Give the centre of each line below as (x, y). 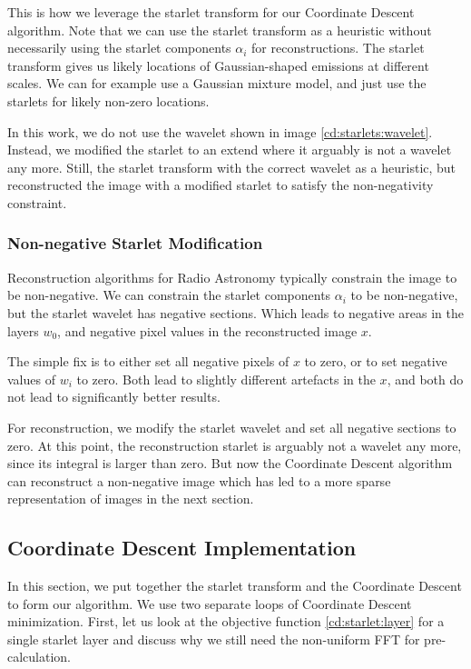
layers (23, 330)
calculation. (39, 657)
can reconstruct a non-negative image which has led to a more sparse (199, 480)
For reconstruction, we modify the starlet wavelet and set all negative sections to (232, 427)
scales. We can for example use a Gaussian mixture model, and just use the (217, 83)
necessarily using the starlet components (119, 48)
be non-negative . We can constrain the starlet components (169, 295)
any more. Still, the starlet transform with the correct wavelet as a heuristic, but (232, 167)
